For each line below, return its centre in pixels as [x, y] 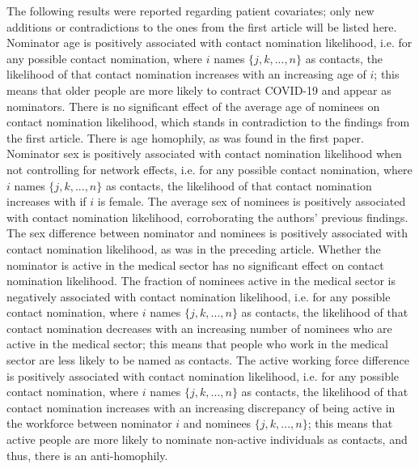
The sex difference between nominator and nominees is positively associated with [207, 233]
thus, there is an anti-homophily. [87, 455]
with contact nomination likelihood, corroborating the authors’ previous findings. [207, 217]
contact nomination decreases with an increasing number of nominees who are [199, 328]
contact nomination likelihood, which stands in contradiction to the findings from [208, 122]
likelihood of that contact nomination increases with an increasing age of [186, 74]
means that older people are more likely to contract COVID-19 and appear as [199, 90]
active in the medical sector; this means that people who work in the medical [197, 344]
